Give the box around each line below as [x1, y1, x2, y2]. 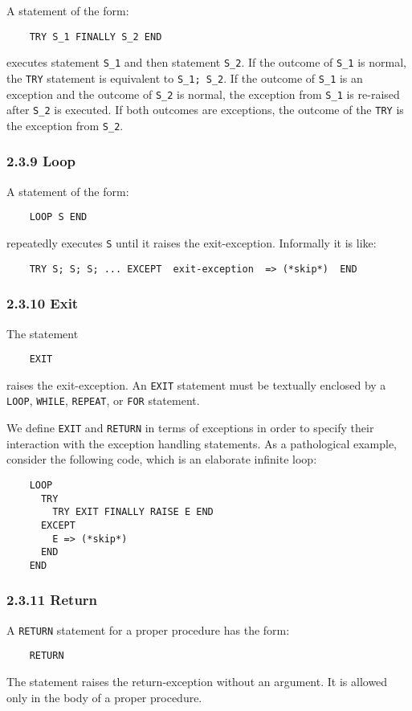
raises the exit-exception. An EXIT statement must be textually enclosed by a [6, 376, 386, 393]
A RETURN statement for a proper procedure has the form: [6, 621, 290, 638]
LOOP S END [29, 211, 88, 223]
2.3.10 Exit [6, 293, 79, 313]
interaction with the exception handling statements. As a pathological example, [6, 435, 397, 452]
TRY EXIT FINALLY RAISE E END [52, 506, 214, 518]
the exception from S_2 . [6, 116, 124, 133]
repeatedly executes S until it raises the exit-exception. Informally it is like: [6, 235, 377, 251]
